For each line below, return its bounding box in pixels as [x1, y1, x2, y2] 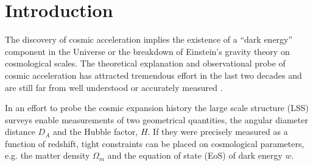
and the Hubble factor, [52, 125, 138, 138]
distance [5, 125, 35, 138]
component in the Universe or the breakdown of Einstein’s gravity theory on [5, 45, 290, 57]
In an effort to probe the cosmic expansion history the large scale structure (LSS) [5, 101, 309, 114]
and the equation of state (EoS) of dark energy [107, 149, 283, 162]
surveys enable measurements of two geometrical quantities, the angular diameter [5, 113, 308, 126]
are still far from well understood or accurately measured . [5, 81, 223, 93]
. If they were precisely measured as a [147, 125, 288, 138]
